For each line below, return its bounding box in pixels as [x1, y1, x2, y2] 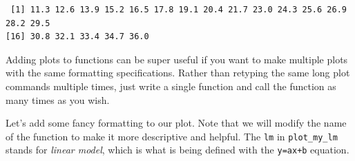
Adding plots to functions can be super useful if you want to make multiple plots [6, 52, 348, 66]
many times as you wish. [6, 92, 110, 107]
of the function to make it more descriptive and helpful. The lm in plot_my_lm [6, 129, 338, 143]
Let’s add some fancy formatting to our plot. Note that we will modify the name [6, 116, 347, 130]
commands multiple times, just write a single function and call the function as [6, 78, 336, 93]
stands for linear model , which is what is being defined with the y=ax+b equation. [6, 142, 349, 157]
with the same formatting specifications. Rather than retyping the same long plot [6, 65, 350, 80]
